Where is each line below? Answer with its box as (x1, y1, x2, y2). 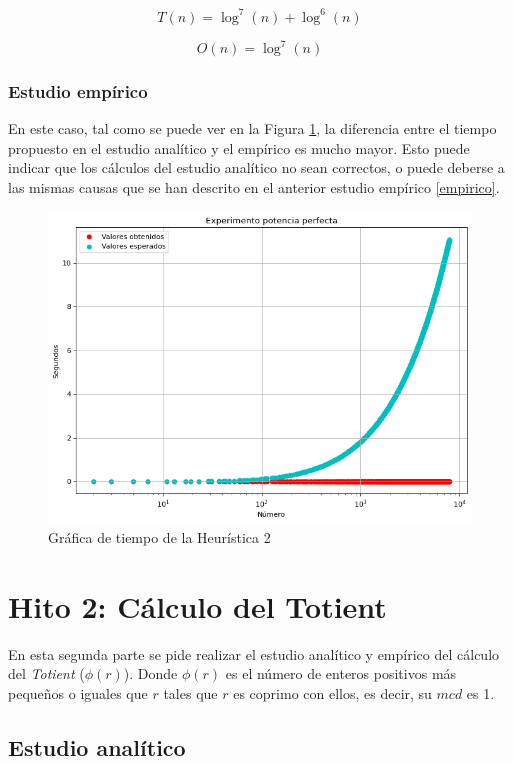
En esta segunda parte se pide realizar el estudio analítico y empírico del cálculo (8, 643, 500, 664)
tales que (163, 682, 218, 703)
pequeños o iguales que (8, 682, 148, 703)
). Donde (123, 663, 178, 684)
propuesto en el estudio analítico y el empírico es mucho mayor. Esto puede (8, 137, 470, 158)
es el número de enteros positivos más (225, 663, 457, 684)
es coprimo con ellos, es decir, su (233, 682, 432, 703)
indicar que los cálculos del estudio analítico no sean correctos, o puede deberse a (8, 157, 505, 178)
